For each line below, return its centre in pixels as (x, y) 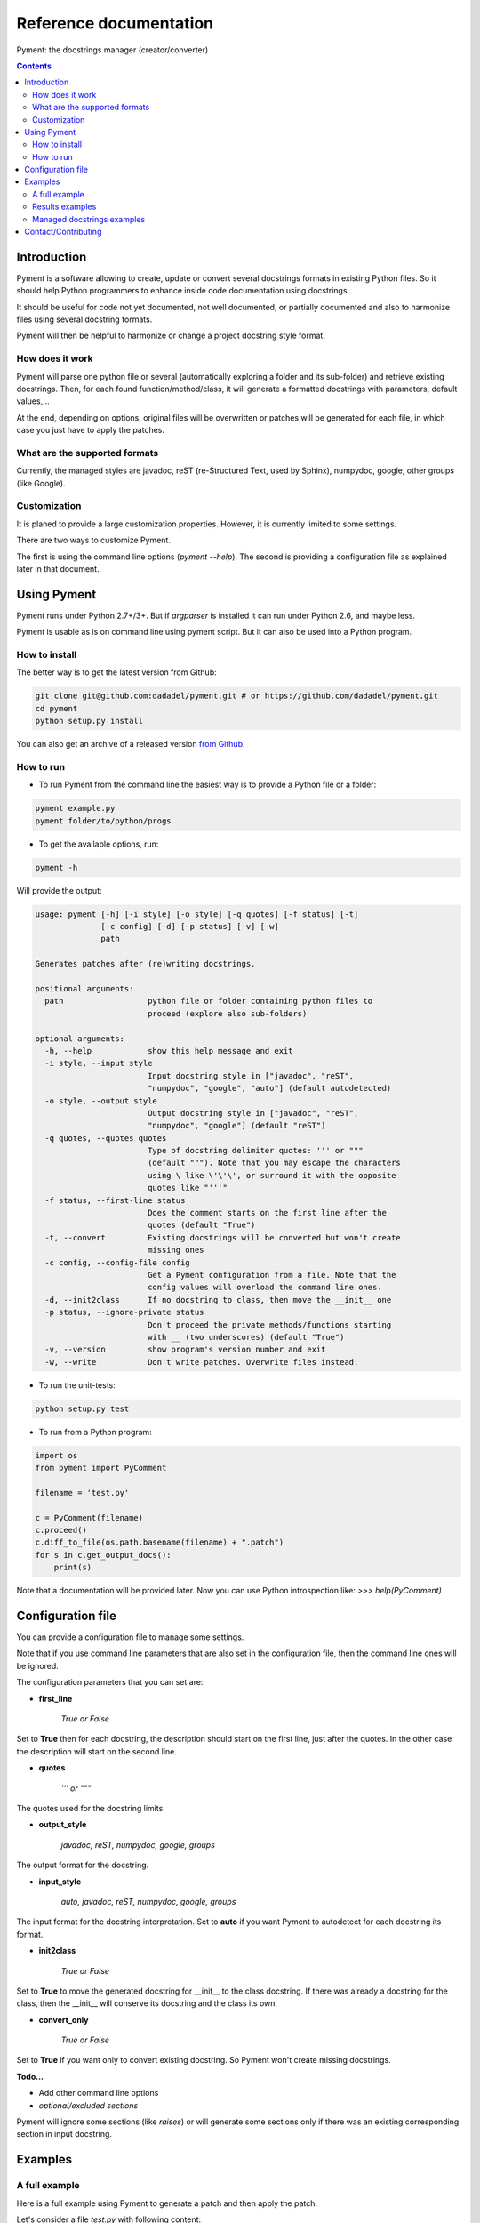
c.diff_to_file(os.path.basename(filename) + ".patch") (160, 1542)
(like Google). (41, 483)
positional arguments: (84, 989)
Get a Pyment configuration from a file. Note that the (272, 1275)
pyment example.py (75, 808)
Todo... (30, 2076)
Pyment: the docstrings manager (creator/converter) (112, 50)
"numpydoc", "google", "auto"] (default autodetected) (269, 1088)
